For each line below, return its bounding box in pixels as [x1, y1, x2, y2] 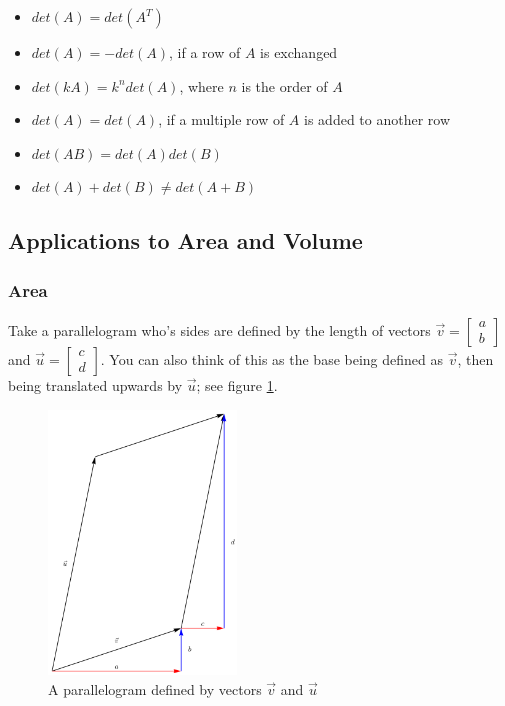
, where [179, 75, 224, 96]
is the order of [241, 75, 328, 96]
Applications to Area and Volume [8, 225, 363, 256]
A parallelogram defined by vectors [48, 679, 262, 700]
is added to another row [304, 109, 451, 130]
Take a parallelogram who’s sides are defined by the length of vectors [8, 319, 431, 340]
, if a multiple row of [158, 109, 285, 130]
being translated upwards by [8, 374, 183, 395]
